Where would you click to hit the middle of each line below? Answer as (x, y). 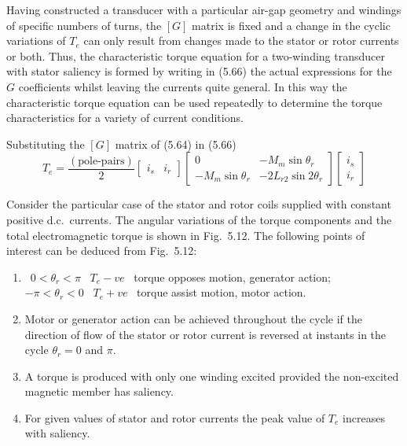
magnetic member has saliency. (99, 391)
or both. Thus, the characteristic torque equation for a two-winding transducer (196, 55)
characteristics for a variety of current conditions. (125, 118)
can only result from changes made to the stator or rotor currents (241, 41)
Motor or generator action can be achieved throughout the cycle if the (193, 318)
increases (364, 417)
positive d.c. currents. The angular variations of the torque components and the (199, 219)
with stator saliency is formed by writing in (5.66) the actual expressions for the (199, 71)
